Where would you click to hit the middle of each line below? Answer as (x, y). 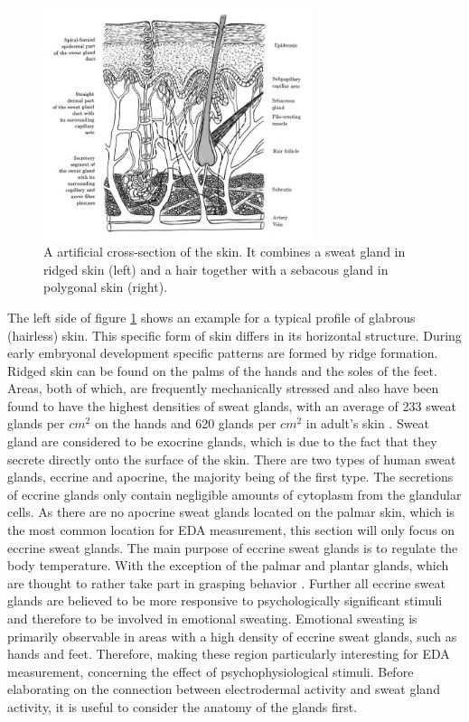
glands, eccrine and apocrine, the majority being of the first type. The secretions (230, 477)
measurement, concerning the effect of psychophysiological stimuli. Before (211, 671)
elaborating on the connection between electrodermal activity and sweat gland (224, 689)
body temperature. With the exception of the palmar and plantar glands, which (228, 565)
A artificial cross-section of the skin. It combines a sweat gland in (225, 252)
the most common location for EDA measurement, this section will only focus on (231, 530)
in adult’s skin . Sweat (368, 423)
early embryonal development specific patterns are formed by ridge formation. (223, 353)
